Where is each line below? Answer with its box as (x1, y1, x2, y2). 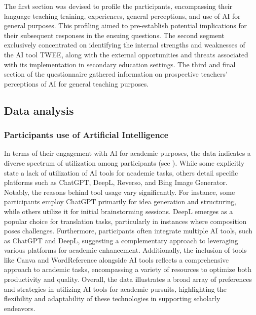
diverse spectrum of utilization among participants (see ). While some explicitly (4, 157, 245, 168)
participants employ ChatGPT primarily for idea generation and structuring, (4, 196, 236, 207)
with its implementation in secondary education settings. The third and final (4, 59, 236, 69)
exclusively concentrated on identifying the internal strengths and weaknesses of (4, 40, 246, 50)
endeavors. (4, 303, 36, 313)
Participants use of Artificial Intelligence (4, 129, 169, 141)
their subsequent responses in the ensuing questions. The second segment (4, 30, 224, 40)
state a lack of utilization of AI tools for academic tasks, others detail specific (4, 167, 238, 178)
